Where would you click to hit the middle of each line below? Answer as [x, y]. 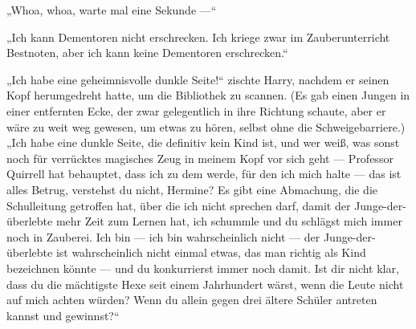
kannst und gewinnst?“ [63, 315]
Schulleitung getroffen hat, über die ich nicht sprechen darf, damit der [179, 205]
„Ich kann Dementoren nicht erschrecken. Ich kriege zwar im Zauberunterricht [198, 37]
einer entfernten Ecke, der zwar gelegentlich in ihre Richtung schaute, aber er [196, 110]
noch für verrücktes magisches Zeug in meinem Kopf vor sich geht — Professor [200, 158]
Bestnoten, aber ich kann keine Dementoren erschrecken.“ [147, 53]
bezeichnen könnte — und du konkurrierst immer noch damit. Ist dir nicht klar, [203, 268]
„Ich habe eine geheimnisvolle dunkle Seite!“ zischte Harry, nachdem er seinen [198, 79]
